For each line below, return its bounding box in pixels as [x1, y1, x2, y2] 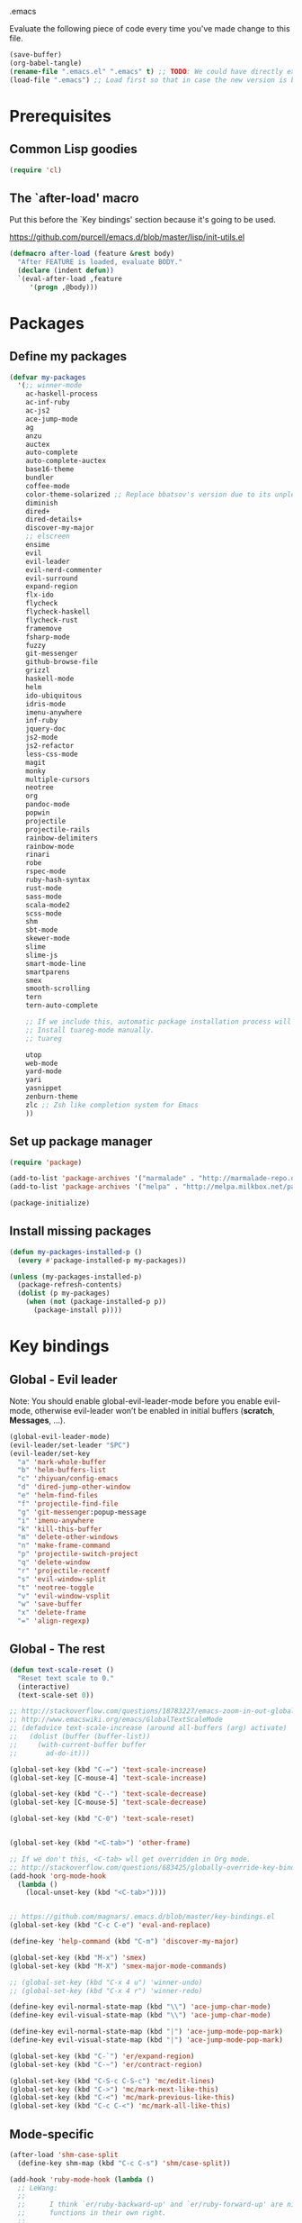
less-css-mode [25, 750, 78, 759]
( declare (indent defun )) [17, 266, 115, 275]
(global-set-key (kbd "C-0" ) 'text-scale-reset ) [9, 1814, 195, 1824]
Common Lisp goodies [9, 141, 138, 157]
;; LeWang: [17, 2183, 58, 2192]
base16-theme [25, 465, 75, 474]
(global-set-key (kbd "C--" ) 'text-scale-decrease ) [9, 1790, 207, 1799]
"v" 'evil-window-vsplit [17, 1591, 111, 1600]
